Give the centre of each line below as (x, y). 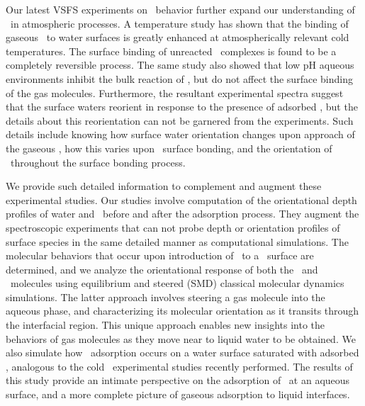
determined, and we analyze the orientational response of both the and (162, 269)
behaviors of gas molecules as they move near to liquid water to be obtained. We (181, 338)
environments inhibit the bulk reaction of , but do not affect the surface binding (179, 78)
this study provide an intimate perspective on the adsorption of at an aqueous (178, 380)
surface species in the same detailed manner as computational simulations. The (177, 241)
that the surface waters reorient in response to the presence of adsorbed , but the (182, 107)
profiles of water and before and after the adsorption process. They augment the (182, 214)
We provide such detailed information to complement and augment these (164, 186)
